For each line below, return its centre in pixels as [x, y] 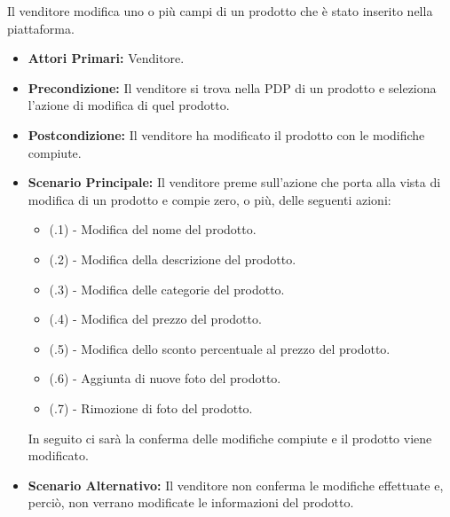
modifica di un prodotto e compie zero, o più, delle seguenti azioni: [209, 199]
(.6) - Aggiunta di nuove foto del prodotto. [165, 378]
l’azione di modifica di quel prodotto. [129, 105]
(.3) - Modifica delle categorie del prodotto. [167, 289]
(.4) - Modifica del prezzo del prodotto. [155, 319]
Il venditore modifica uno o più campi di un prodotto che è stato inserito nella [220, 11]
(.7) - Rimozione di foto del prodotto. [151, 407]
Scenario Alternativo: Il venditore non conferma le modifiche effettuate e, [236, 485]
